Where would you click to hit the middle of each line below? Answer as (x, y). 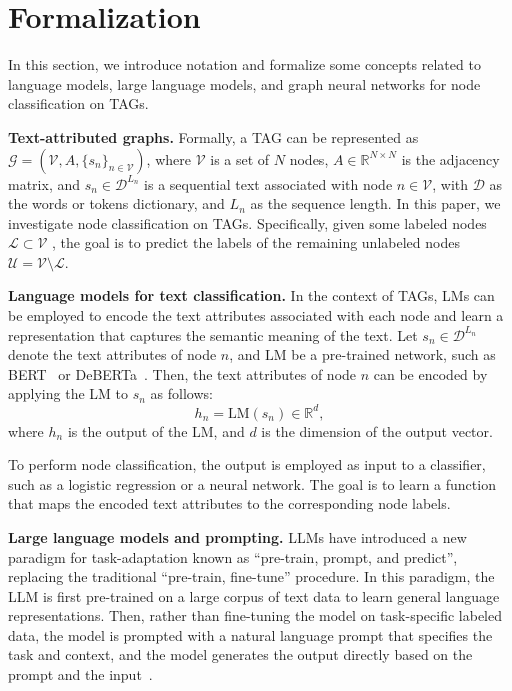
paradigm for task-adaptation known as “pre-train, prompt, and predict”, (233, 556)
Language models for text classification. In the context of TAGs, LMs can (251, 295)
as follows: (181, 393)
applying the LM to (68, 393)
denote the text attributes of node (112, 354)
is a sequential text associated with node (268, 183)
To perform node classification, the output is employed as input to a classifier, (247, 464)
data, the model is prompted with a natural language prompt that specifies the (250, 634)
